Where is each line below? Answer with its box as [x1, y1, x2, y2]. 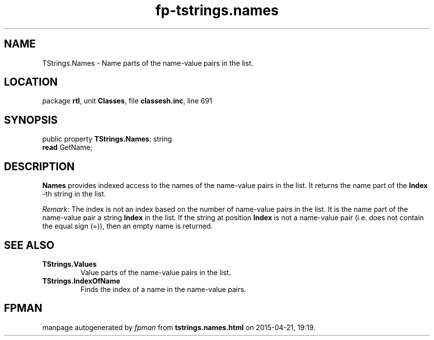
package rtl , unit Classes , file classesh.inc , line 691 [42, 97, 213, 105]
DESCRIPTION [4, 160, 75, 173]
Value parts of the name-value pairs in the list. [80, 268, 231, 277]
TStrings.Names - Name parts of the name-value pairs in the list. [42, 58, 254, 67]
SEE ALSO [4, 239, 54, 251]
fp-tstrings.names [155, 2, 279, 19]
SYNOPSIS [4, 113, 58, 126]
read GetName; [42, 143, 93, 152]
